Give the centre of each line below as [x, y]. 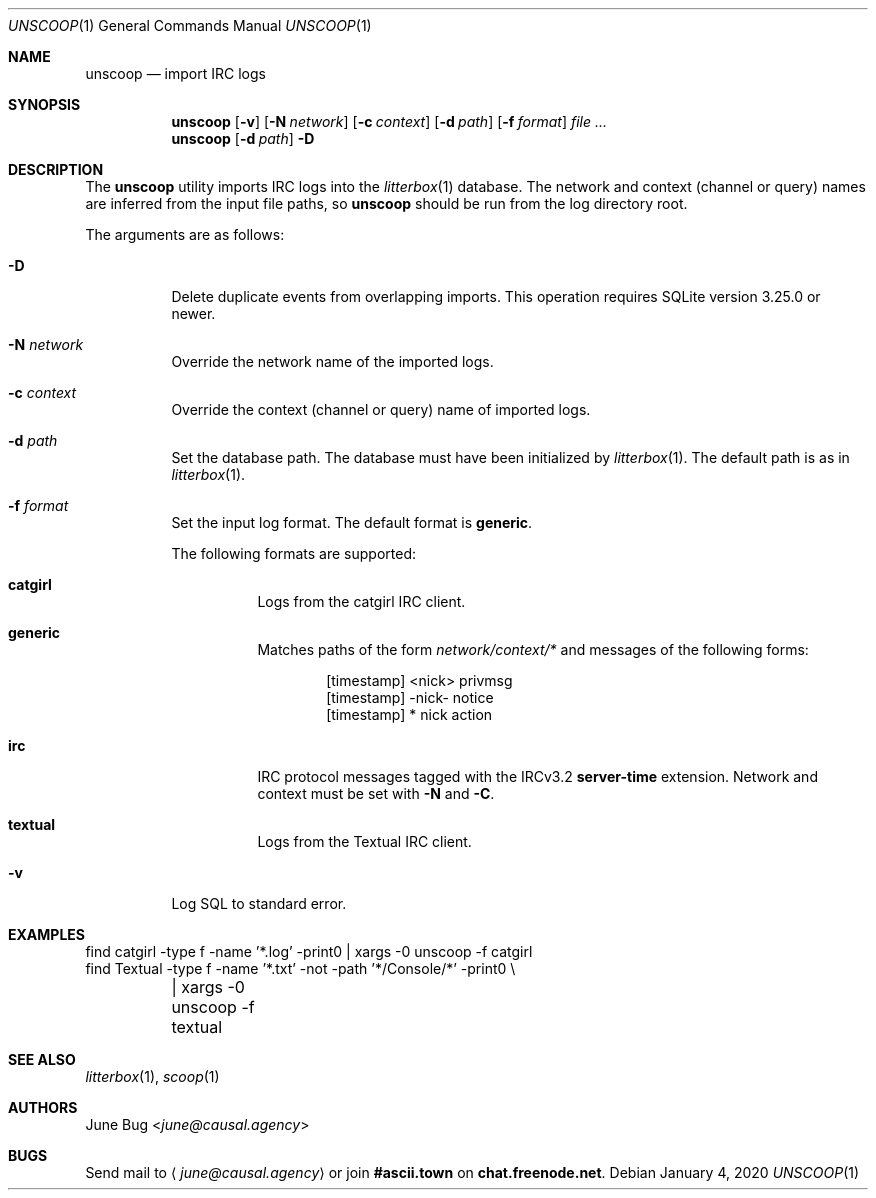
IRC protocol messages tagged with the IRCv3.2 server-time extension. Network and [537, 776]
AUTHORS [43, 1107]
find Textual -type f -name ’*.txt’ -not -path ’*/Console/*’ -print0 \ [300, 968]
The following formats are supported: [293, 553]
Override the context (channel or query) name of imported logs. [381, 409]
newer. [193, 313]
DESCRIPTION [56, 169]
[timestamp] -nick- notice [410, 697]
